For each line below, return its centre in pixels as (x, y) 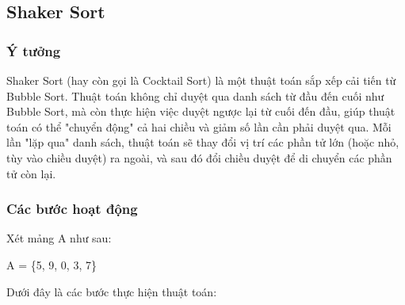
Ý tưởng (34, 50)
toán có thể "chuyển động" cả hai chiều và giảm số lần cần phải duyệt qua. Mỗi (199, 126)
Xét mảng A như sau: (59, 238)
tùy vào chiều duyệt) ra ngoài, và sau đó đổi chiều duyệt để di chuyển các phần (199, 157)
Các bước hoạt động (72, 209)
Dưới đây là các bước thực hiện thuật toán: (112, 291)
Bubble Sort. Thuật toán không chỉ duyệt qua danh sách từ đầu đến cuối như (195, 95)
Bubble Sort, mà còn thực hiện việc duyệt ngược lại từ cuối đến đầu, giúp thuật (201, 111)
